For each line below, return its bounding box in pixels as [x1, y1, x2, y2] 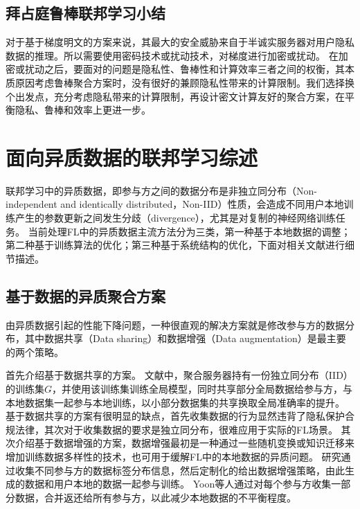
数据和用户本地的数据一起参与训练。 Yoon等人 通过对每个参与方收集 [24, 476, 332, 491]
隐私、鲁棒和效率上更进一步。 [15, 102, 151, 117]
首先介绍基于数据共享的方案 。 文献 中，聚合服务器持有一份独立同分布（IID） [6, 368, 353, 382]
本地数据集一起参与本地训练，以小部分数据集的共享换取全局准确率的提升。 [6, 395, 345, 409]
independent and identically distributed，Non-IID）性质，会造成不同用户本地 [6, 197, 344, 211]
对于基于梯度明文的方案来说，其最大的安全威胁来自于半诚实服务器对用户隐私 [6, 35, 354, 49]
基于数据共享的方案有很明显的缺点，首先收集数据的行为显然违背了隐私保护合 [6, 409, 354, 423]
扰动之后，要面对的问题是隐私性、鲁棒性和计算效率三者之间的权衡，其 [24, 62, 345, 76]
